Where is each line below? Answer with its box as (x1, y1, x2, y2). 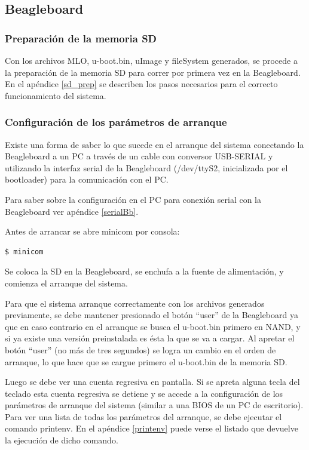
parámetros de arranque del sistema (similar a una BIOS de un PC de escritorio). (5, 399, 304, 411)
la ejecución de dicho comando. (5, 434, 118, 446)
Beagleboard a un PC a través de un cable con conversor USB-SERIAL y (5, 150, 273, 162)
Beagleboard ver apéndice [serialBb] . (5, 205, 139, 217)
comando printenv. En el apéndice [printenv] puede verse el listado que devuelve (5, 422, 298, 434)
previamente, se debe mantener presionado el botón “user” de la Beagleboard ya (5, 309, 298, 321)
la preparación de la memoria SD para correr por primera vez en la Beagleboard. (5, 66, 301, 78)
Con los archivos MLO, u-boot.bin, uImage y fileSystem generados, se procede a (5, 54, 298, 66)
